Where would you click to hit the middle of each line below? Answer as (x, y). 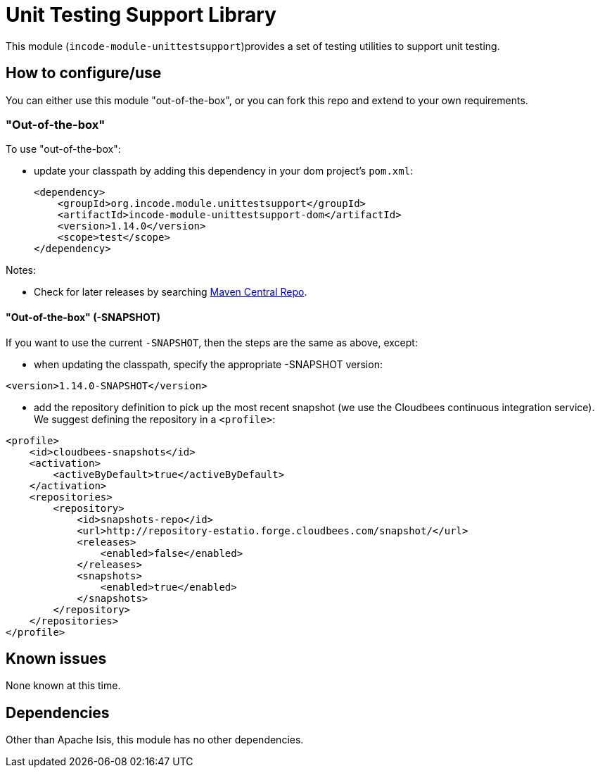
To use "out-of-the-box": (63, 149)
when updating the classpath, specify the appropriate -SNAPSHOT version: (208, 364)
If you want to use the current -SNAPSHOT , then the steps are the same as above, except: (212, 342)
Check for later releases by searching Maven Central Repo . (171, 292)
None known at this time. (63, 686)
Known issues (56, 658)
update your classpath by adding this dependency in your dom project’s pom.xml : (224, 171)
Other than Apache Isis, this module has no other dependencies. (155, 740)
